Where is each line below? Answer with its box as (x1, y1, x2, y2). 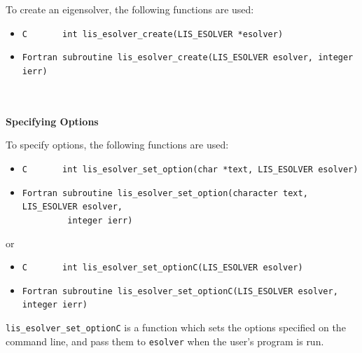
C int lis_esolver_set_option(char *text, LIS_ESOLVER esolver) (22, 164, 358, 174)
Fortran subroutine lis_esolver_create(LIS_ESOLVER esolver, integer (22, 53, 354, 63)
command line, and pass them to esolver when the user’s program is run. (6, 333, 324, 348)
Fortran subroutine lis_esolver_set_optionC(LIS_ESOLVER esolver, (22, 286, 338, 296)
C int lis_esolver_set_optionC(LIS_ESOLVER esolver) (22, 263, 303, 273)
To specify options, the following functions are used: (6, 137, 229, 152)
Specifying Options (6, 113, 99, 128)
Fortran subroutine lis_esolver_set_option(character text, (22, 188, 308, 198)
